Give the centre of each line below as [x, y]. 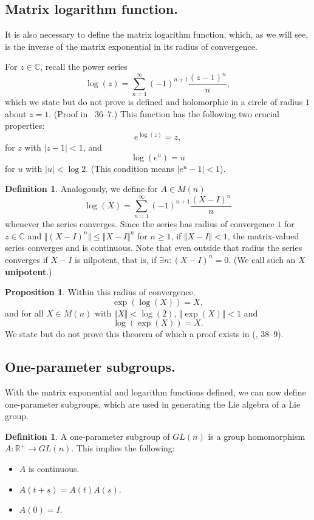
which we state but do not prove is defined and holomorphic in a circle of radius [154, 102]
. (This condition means [130, 168]
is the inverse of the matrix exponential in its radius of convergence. [131, 46]
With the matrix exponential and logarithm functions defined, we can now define [155, 392]
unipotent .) [29, 271]
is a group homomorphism [257, 436]
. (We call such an [262, 259]
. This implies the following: [123, 448]
